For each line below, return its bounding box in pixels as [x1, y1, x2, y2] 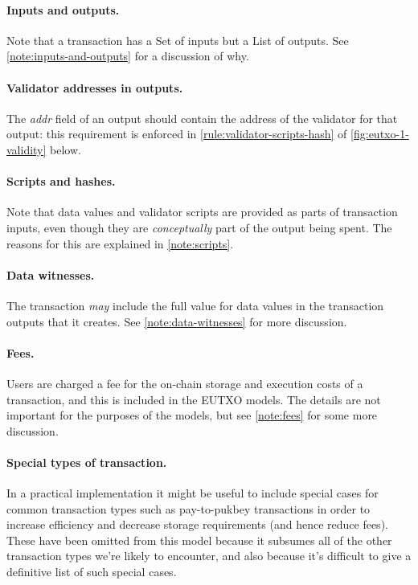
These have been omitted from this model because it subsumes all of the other [6, 531, 392, 548]
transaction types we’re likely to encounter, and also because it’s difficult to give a [6, 547, 412, 564]
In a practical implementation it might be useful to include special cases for [6, 485, 379, 501]
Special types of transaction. [6, 453, 167, 470]
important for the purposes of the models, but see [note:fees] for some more [6, 407, 378, 423]
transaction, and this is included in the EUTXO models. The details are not [6, 391, 381, 407]
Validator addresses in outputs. [6, 79, 183, 96]
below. [50, 141, 81, 157]
